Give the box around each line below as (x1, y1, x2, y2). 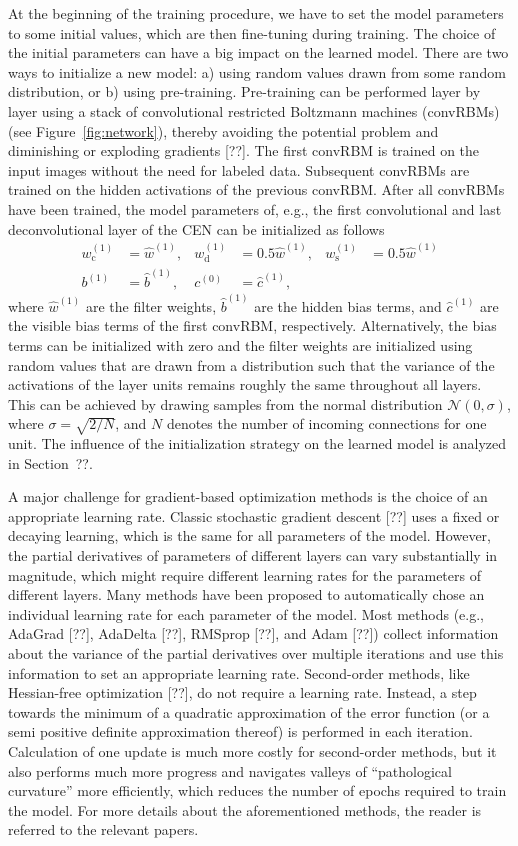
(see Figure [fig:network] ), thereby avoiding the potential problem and (8, 120, 439, 141)
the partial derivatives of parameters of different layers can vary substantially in (8, 545, 498, 566)
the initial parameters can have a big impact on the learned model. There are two (8, 42, 509, 63)
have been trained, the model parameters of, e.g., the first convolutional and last (8, 198, 502, 219)
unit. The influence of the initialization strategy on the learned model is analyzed (8, 433, 507, 454)
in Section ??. (8, 452, 93, 473)
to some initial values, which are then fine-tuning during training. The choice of (8, 22, 496, 43)
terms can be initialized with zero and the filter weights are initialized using (8, 334, 473, 355)
